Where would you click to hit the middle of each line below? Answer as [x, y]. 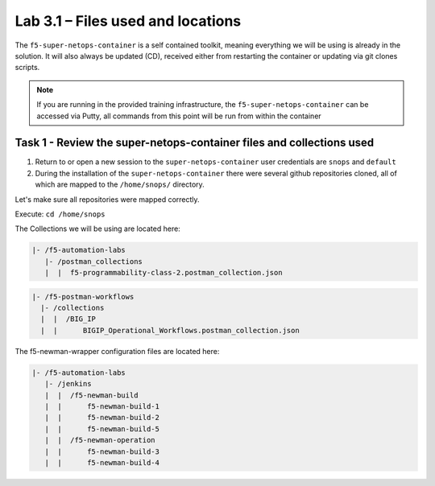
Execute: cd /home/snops [60, 214]
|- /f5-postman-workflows [83, 297]
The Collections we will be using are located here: [97, 229]
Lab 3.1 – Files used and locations [128, 21]
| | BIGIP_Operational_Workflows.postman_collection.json [170, 330]
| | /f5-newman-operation [100, 440]
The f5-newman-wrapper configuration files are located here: [117, 351]
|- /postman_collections [93, 261]
